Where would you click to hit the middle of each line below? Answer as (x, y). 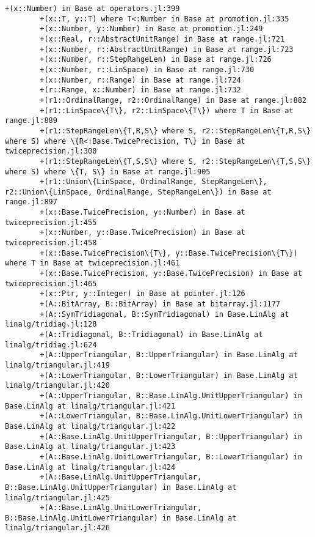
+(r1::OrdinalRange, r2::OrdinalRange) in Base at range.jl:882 (173, 100)
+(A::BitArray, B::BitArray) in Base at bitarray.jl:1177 (160, 304)
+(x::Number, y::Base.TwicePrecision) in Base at (143, 233)
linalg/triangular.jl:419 (57, 365)
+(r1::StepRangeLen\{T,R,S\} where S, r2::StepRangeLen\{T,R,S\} (176, 131)
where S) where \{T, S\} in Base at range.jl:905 (108, 172)
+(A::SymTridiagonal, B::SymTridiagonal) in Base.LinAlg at (165, 314)
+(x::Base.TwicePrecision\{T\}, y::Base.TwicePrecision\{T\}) (169, 253)
